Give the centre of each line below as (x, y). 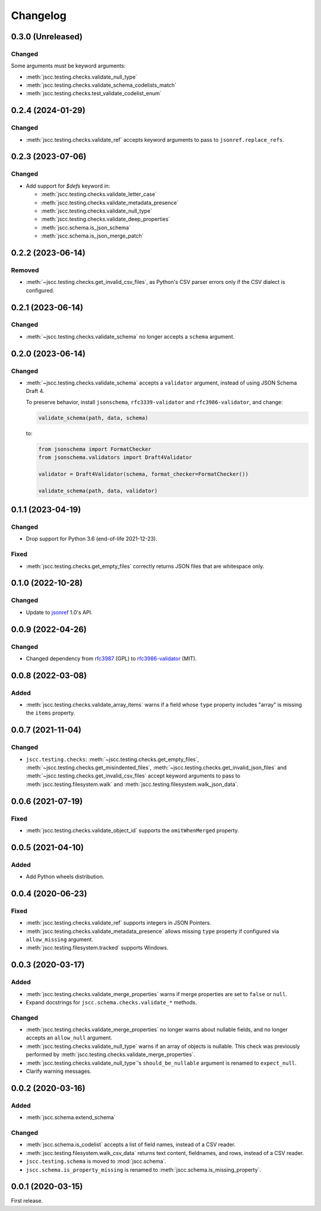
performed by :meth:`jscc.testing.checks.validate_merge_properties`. (111, 1054)
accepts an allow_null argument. (69, 1038)
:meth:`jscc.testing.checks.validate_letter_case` (99, 194)
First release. (27, 1201)
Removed (25, 270)
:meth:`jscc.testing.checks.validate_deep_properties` (106, 219)
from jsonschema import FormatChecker (95, 449)
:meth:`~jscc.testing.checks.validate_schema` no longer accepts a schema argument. (130, 336)
